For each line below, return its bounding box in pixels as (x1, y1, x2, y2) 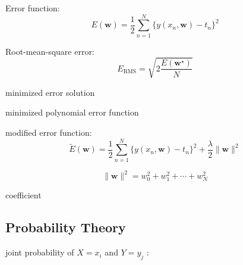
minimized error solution (5, 86, 95, 98)
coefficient (5, 189, 42, 201)
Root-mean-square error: (5, 45, 94, 57)
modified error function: (5, 126, 92, 139)
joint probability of (5, 246, 74, 258)
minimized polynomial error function (5, 106, 139, 119)
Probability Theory (5, 218, 126, 236)
